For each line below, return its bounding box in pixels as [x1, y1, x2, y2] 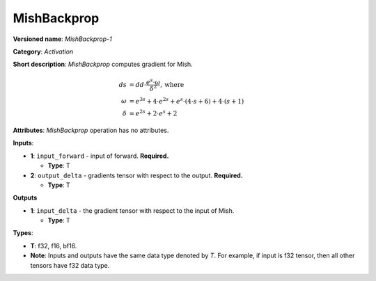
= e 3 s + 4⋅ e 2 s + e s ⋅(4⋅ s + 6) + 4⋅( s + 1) [129, 96, 244, 105]
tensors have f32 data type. [30, 261, 110, 269]
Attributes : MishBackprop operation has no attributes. [13, 126, 169, 134]
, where [160, 81, 185, 88]
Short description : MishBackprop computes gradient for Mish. [13, 60, 193, 69]
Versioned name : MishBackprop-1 [13, 35, 112, 43]
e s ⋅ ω [146, 77, 161, 86]
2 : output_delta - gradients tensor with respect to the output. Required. [30, 171, 243, 179]
